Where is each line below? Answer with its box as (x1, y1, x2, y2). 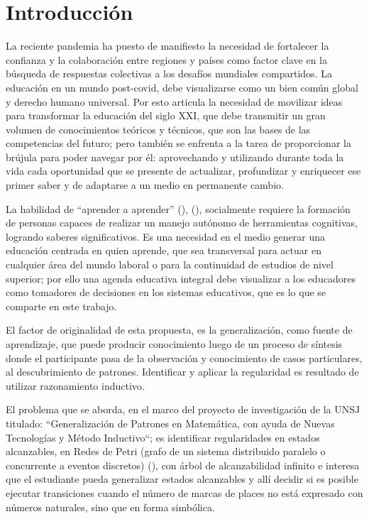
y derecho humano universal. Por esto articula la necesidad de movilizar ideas (6, 94, 343, 109)
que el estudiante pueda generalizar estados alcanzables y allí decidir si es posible (6, 471, 358, 486)
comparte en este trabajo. (6, 298, 117, 313)
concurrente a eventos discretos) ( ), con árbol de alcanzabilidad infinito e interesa (6, 457, 360, 472)
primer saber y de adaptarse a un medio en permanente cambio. (6, 177, 284, 192)
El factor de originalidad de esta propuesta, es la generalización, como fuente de (6, 322, 353, 337)
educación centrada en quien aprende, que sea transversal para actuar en (6, 243, 321, 258)
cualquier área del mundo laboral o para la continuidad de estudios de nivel (6, 257, 334, 272)
